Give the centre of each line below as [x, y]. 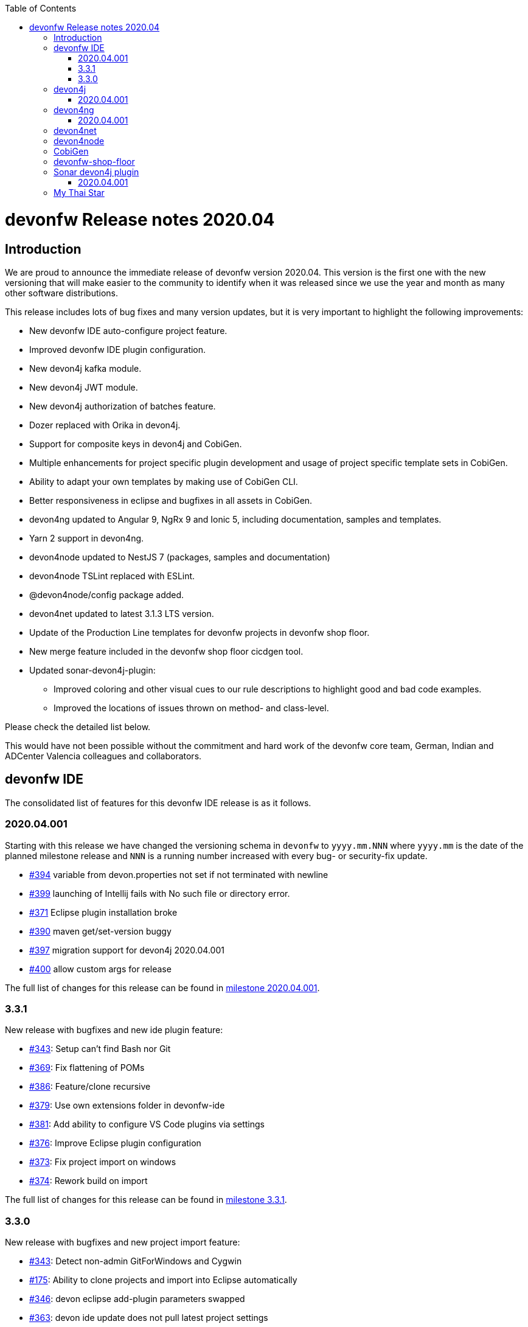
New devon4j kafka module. [85, 368]
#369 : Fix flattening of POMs [87, 1068]
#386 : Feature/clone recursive [90, 1087]
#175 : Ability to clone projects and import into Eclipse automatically [163, 1280]
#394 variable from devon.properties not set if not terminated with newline [179, 874]
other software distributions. [61, 293]
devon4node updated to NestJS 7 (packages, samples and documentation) [180, 557]
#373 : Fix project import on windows [103, 1162]
